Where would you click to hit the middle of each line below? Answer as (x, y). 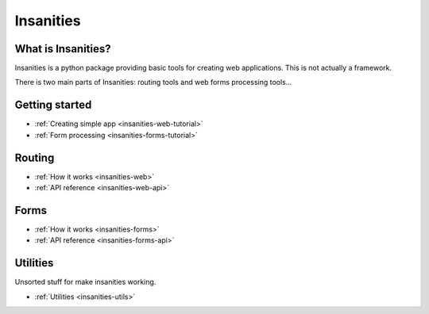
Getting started (53, 105)
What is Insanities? (63, 49)
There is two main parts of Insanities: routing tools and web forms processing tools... (153, 82)
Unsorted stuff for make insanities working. (85, 282)
